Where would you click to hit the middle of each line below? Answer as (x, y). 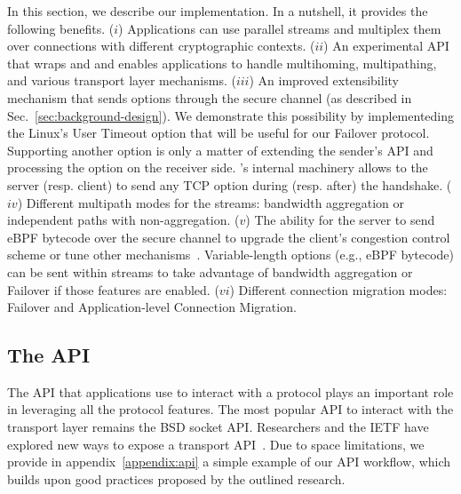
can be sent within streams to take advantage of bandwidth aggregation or (210, 271)
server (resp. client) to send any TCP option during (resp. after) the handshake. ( (230, 184)
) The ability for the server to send (340, 220)
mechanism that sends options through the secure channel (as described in (210, 97)
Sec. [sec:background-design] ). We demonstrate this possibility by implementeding (231, 115)
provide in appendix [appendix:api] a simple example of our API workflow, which (229, 462)
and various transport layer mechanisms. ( (122, 80)
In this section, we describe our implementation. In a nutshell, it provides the (218, 11)
